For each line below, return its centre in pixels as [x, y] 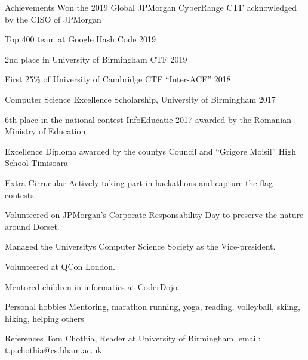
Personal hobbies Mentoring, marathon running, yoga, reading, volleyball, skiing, [153, 307]
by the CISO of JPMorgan [53, 19]
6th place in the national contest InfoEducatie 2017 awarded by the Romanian [148, 119]
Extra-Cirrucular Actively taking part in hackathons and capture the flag [139, 182]
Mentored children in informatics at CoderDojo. [92, 286]
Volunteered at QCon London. [60, 266]
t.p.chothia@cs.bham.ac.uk [53, 350]
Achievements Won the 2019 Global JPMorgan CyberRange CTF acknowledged [151, 7]
